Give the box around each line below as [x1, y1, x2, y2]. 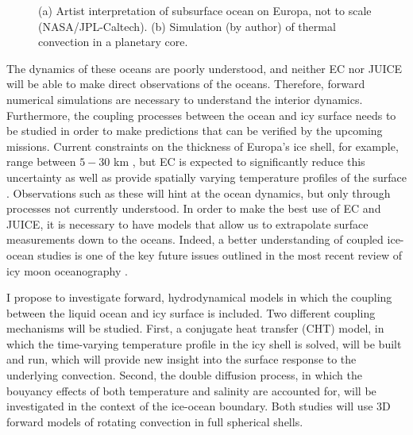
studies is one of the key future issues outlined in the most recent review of [37, 246, 402, 263]
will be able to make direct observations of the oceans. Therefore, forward [6, 75, 365, 92]
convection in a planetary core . [38, 33, 188, 50]
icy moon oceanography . [6, 262, 128, 279]
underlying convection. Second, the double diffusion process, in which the [6, 367, 362, 383]
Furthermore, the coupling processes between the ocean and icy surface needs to [6, 106, 396, 123]
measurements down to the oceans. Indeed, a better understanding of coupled [6, 231, 384, 248]
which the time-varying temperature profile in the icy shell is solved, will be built [6, 335, 402, 352]
